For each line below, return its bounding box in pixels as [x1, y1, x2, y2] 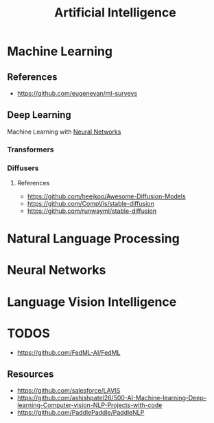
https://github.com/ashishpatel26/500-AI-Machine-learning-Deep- [16, 394, 207, 402]
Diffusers [7, 163, 39, 173]
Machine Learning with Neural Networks [7, 127, 121, 136]
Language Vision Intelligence [7, 294, 177, 309]
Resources [7, 368, 54, 380]
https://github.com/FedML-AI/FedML [16, 348, 121, 356]
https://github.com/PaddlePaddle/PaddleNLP [16, 409, 145, 417]
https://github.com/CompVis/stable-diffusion [27, 200, 154, 208]
